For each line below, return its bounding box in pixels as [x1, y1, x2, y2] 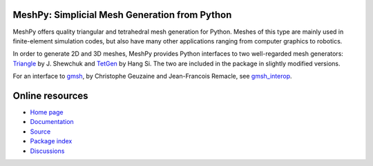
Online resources [12, 90, 89, 101]
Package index [30, 137, 73, 145]
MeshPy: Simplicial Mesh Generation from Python [12, 9, 232, 21]
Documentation [30, 118, 74, 126]
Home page [30, 107, 64, 116]
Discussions [30, 147, 65, 155]
